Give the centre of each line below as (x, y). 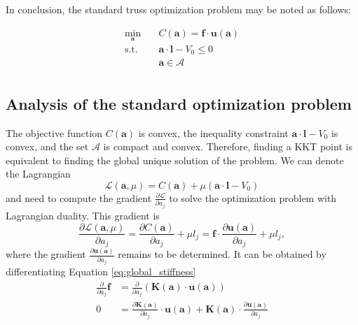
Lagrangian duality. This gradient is (83, 215)
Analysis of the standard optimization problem (179, 103)
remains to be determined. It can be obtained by (222, 254)
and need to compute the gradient (79, 197)
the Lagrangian (38, 174)
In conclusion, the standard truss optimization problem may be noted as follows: (178, 9)
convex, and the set (47, 146)
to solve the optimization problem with (253, 197)
